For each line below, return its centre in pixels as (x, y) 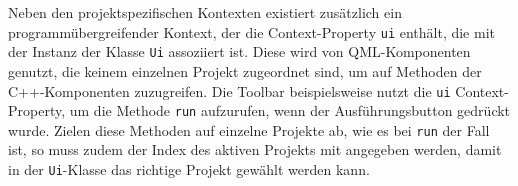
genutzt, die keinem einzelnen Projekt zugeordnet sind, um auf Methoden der (245, 70)
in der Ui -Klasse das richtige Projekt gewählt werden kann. (189, 169)
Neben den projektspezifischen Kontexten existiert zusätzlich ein (205, 12)
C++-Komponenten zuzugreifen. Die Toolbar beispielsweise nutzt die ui (229, 90)
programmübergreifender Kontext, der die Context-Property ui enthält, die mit (251, 31)
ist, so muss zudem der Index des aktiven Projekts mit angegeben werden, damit (255, 149)
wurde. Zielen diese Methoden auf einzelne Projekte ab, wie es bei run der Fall (249, 129)
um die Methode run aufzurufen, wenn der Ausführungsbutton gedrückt (290, 110)
